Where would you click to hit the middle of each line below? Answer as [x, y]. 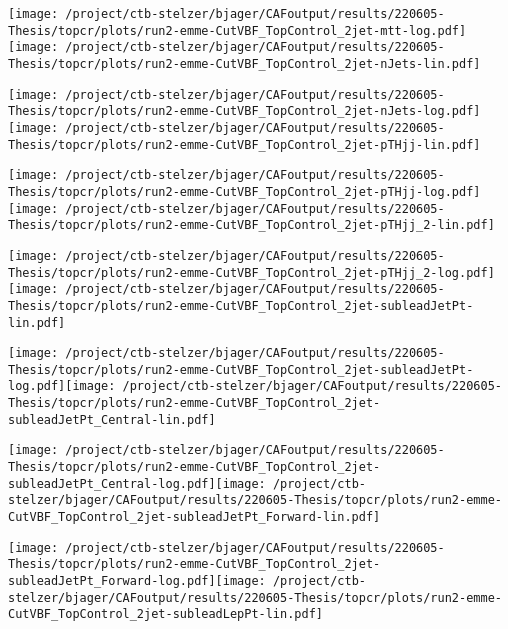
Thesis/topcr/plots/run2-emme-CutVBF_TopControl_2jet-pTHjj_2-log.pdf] [251, 272]
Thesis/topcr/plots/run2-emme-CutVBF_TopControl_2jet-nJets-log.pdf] [244, 111]
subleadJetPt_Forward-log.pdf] [112, 581]
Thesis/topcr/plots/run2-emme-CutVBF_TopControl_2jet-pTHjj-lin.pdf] [244, 144]
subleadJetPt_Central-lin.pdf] [112, 419]
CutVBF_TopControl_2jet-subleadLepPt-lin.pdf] [165, 614]
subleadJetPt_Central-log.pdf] [112, 483]
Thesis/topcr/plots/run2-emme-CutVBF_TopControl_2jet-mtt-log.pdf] [237, 30]
